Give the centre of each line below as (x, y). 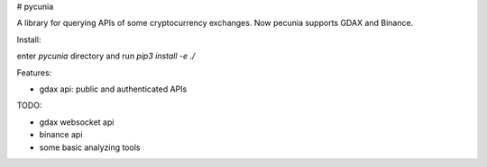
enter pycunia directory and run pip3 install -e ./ (106, 56)
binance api (61, 135)
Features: (34, 73)
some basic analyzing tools (90, 147)
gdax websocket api (77, 122)
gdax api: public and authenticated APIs (113, 89)
